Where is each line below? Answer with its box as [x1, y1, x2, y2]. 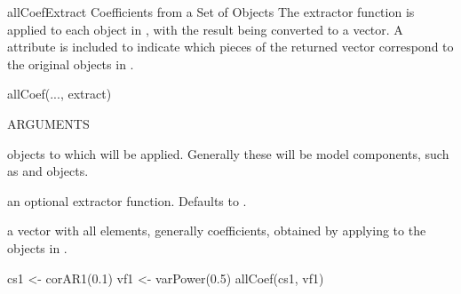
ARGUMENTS [7, 114, 90, 132]
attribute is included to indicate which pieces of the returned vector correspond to [7, 37, 454, 56]
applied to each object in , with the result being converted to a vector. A [7, 20, 403, 38]
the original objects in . [7, 54, 134, 73]
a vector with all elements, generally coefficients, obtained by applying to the [7, 221, 426, 240]
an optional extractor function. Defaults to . [7, 191, 247, 210]
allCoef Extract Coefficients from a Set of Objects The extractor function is [7, 3, 415, 20]
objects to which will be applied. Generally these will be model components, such [7, 144, 449, 163]
